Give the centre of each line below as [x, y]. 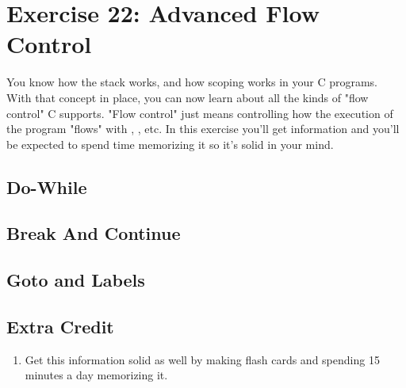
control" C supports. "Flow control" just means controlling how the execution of [200, 113]
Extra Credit [60, 327]
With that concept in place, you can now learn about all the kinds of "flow [188, 97]
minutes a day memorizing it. [96, 375]
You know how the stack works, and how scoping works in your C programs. [192, 82]
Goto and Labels [76, 280]
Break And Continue [94, 233]
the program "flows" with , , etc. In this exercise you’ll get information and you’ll [203, 129]
